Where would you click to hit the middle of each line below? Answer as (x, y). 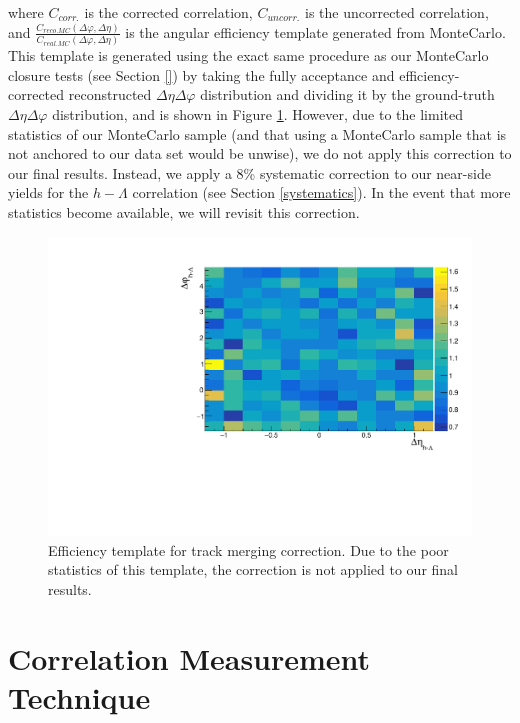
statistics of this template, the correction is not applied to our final (253, 569)
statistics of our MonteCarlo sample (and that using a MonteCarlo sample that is (257, 133)
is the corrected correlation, (168, 12)
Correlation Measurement (189, 657)
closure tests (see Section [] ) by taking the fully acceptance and (201, 74)
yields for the (48, 192)
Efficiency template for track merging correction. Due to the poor (248, 549)
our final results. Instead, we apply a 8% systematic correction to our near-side (249, 172)
